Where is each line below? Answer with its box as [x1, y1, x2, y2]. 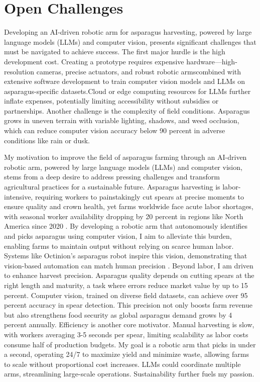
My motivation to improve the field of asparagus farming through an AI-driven [4, 152, 247, 162]
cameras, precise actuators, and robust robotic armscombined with [36, 66, 241, 76]
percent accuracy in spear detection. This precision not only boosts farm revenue [4, 300, 252, 310]
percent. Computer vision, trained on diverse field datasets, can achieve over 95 [4, 290, 248, 300]
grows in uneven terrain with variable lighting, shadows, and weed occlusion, [4, 115, 239, 126]
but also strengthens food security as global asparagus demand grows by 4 [4, 309, 232, 320]
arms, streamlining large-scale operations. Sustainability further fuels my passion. [4, 368, 254, 379]
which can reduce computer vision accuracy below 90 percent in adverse [4, 125, 225, 136]
